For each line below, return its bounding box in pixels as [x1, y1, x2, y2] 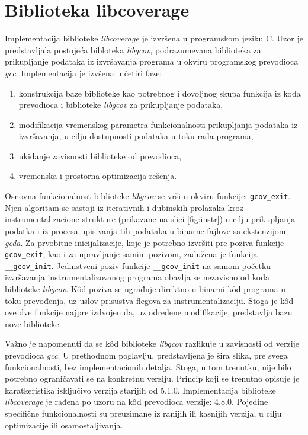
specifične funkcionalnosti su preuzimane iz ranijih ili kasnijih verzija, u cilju [5, 407, 282, 419]
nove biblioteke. [5, 317, 62, 330]
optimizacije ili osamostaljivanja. [5, 418, 123, 431]
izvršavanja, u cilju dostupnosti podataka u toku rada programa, [18, 130, 254, 142]
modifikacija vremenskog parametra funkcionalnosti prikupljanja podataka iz [18, 118, 298, 130]
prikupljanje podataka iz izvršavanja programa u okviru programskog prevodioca [5, 55, 299, 68]
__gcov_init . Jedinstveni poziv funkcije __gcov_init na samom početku [5, 259, 271, 271]
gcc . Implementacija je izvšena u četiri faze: [5, 66, 162, 79]
